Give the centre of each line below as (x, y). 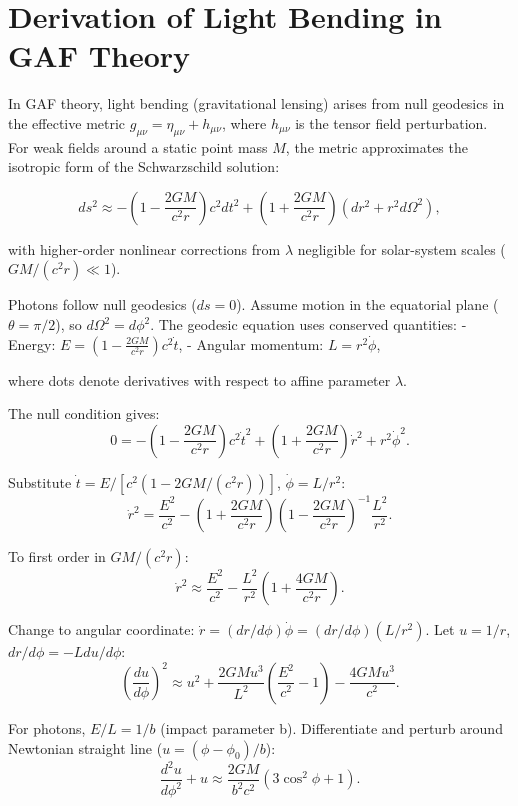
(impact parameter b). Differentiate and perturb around (331, 727)
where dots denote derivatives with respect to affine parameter (199, 379)
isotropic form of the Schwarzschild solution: (144, 166)
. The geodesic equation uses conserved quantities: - (308, 324)
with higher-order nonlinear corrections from (144, 248)
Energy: (32, 343)
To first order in (57, 556)
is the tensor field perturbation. (391, 122)
